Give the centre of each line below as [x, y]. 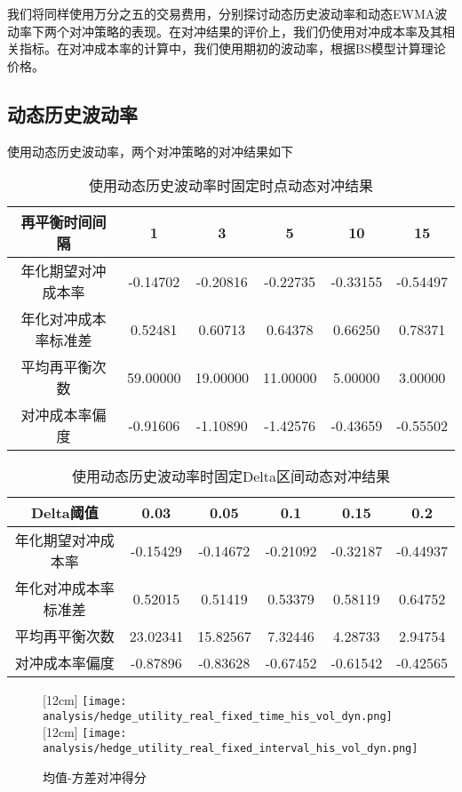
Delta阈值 [65, 513]
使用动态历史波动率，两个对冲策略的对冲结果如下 [150, 151]
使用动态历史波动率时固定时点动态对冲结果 [231, 186]
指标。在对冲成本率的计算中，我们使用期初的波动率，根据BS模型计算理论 [232, 48]
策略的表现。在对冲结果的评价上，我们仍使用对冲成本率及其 [268, 31]
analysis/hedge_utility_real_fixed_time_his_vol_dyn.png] [218, 716]
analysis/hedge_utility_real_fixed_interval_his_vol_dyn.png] [231, 749]
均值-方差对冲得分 [95, 776]
